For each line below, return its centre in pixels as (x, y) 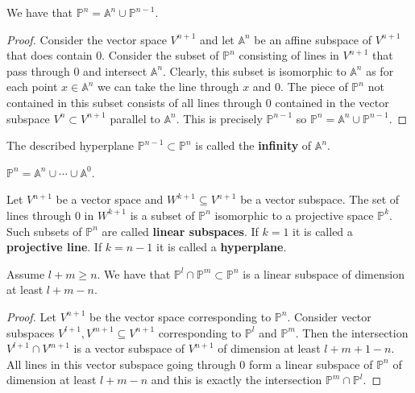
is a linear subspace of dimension (324, 273)
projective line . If (54, 247)
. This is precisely (219, 118)
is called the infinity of (253, 145)
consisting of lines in (289, 55)
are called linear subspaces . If (180, 231)
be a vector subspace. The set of (320, 199)
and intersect (115, 70)
